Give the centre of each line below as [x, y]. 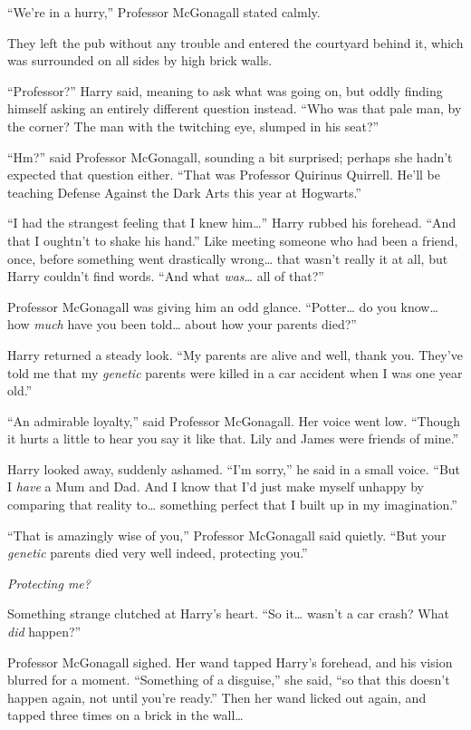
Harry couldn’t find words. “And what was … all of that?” [166, 276]
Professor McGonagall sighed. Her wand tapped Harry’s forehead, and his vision [230, 662]
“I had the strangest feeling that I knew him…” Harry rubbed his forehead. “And [232, 223]
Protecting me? [49, 583]
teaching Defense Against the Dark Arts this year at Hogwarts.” [184, 192]
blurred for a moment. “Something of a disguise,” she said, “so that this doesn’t [229, 680]
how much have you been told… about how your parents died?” [182, 324]
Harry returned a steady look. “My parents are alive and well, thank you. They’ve [235, 354]
